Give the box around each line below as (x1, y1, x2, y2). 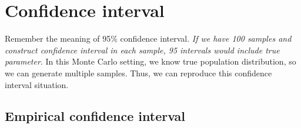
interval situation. (5, 78, 69, 90)
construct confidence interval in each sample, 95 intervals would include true (5, 43, 280, 56)
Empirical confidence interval (5, 107, 186, 125)
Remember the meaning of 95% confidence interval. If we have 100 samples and (5, 32, 292, 45)
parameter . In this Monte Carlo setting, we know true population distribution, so (5, 55, 296, 68)
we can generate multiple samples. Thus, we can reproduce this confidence (5, 66, 272, 79)
